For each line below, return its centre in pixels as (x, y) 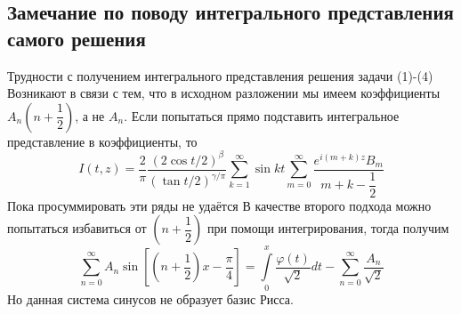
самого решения (77, 38)
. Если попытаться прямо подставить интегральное (262, 115)
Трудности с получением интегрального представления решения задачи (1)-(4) (220, 75)
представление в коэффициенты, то (102, 141)
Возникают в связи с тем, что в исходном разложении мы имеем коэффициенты (224, 93)
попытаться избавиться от (77, 228)
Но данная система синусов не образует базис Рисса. (150, 298)
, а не (90, 115)
